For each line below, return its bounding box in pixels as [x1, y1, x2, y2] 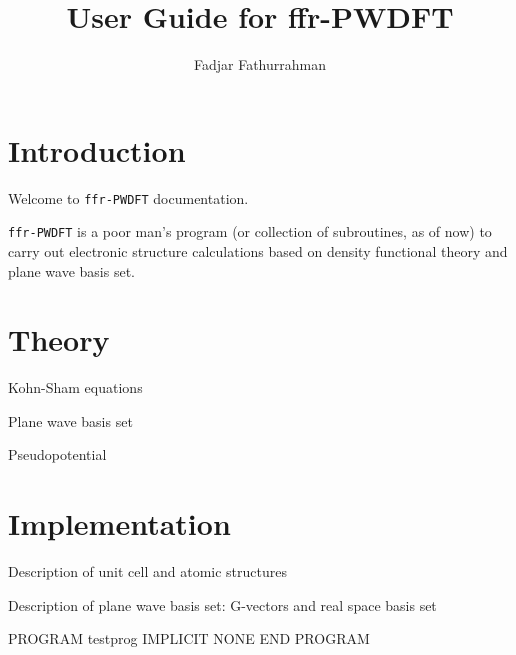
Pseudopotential [8, 444, 107, 465]
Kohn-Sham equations [8, 377, 143, 398]
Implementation [8, 503, 231, 544]
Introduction [8, 129, 186, 170]
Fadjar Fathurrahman [193, 54, 326, 75]
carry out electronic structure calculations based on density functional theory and [8, 240, 508, 261]
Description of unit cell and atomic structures [8, 561, 287, 582]
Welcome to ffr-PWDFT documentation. [8, 187, 249, 208]
